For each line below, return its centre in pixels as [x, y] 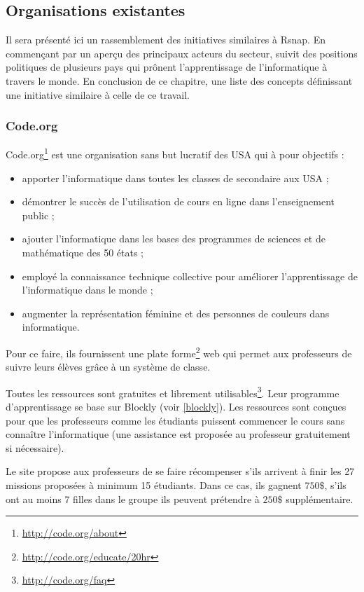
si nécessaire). [35, 447]
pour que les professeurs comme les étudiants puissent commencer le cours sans [175, 420]
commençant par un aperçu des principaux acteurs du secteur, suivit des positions [182, 53]
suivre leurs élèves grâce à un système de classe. [108, 367]
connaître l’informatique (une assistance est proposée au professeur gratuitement [178, 434]
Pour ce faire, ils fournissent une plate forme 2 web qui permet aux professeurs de [179, 352]
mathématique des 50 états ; [83, 253]
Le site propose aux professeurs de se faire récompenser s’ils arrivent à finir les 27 [180, 471]
